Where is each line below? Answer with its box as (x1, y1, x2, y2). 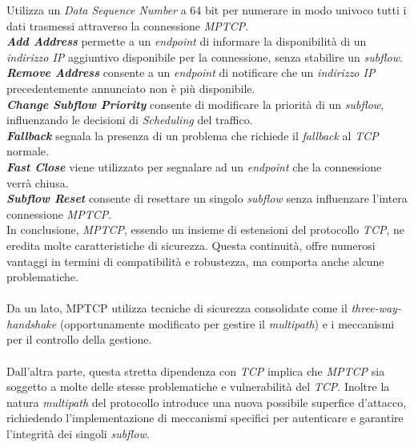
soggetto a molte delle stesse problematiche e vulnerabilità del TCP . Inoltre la (6, 378, 390, 395)
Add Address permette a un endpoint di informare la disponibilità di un (6, 33, 367, 50)
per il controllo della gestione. (6, 331, 152, 348)
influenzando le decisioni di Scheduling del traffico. (6, 111, 253, 128)
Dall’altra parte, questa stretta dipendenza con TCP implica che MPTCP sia (6, 362, 385, 379)
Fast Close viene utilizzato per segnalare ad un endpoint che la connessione (6, 158, 382, 175)
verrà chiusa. (6, 174, 69, 191)
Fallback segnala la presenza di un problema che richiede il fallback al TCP (6, 127, 379, 143)
